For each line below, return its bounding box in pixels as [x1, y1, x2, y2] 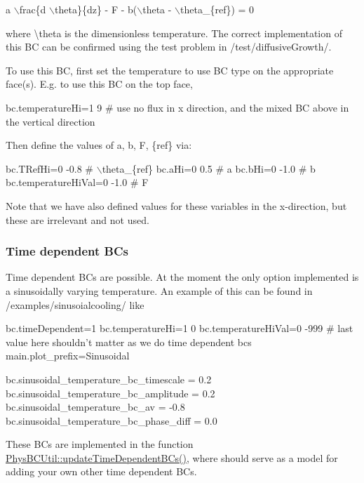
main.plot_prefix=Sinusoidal [6, 348, 130, 363]
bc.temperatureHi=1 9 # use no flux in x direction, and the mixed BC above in [6, 100, 349, 114]
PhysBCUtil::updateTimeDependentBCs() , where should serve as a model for [6, 450, 338, 465]
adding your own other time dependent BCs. [6, 464, 197, 479]
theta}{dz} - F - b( [55, 2, 137, 16]
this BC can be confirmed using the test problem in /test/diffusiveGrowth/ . [6, 39, 332, 54]
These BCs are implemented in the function [6, 437, 194, 451]
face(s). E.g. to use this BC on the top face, [6, 77, 193, 91]
